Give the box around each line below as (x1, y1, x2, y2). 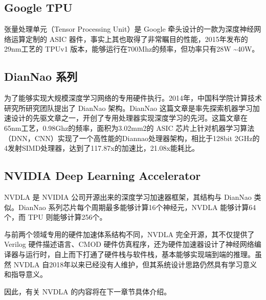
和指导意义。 (4, 269, 47, 280)
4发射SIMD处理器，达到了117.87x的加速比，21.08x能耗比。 (4, 143, 199, 153)
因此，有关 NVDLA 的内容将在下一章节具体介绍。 (4, 286, 171, 296)
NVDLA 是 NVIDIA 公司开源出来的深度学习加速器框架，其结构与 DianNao (4, 191, 252, 202)
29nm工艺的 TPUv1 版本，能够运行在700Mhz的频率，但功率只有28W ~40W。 (4, 43, 259, 54)
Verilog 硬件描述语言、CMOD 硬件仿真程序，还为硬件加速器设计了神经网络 (4, 239, 254, 249)
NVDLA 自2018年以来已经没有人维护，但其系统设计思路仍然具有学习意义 (13, 259, 257, 269)
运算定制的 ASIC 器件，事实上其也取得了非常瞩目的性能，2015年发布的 (11, 33, 248, 44)
